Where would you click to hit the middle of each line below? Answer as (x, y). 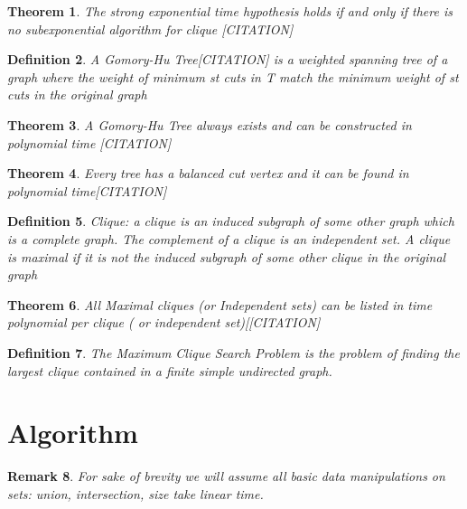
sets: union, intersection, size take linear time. (135, 493)
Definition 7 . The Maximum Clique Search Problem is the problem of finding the (233, 352)
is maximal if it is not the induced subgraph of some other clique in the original (227, 256)
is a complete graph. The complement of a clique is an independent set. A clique (229, 238)
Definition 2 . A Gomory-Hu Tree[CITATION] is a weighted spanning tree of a (228, 59)
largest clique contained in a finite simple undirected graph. (170, 370)
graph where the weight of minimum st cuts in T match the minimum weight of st (233, 76)
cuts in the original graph (77, 94)
